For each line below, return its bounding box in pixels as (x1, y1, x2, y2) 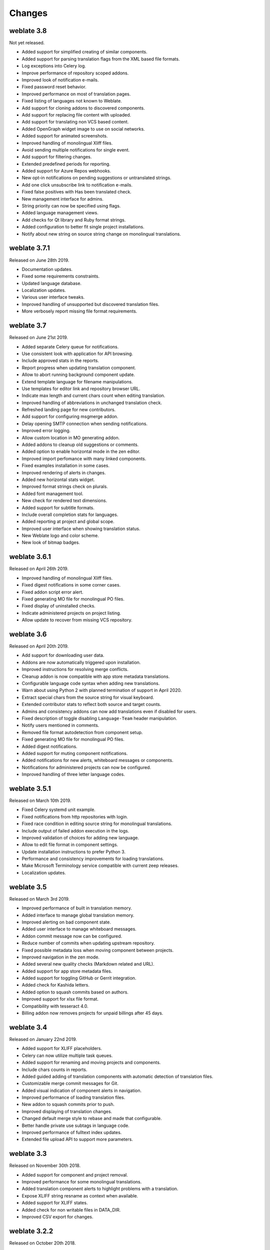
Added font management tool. (21, 490, 83, 496)
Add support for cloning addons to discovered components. (21, 105, 145, 111)
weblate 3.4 (9, 1023, 47, 1031)
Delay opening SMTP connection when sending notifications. (21, 420, 147, 426)
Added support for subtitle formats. (21, 504, 94, 510)
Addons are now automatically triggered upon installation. (21, 659, 141, 665)
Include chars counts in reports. (21, 1066, 87, 1072)
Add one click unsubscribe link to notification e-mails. (21, 181, 132, 187)
